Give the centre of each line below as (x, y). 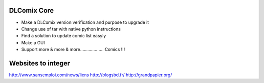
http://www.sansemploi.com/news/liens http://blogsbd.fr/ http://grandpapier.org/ (90, 75)
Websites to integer (40, 63)
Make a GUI (33, 42)
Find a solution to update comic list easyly (64, 36)
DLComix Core (31, 10)
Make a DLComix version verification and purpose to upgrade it (85, 22)
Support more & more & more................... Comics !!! (73, 50)
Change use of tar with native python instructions (71, 29)
